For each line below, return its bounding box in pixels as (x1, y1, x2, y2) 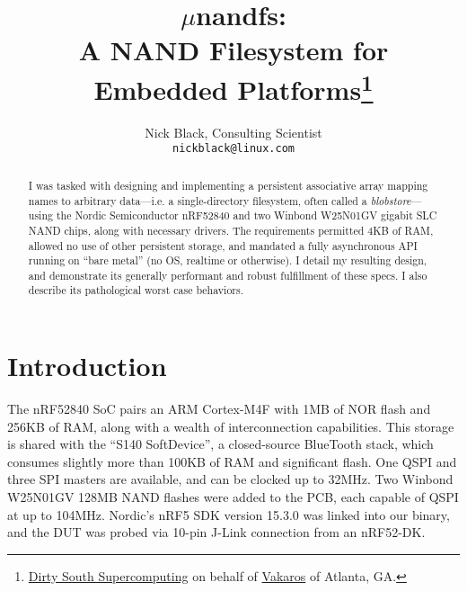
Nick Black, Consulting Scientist (145, 122, 322, 141)
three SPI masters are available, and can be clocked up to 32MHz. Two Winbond (7, 470, 454, 488)
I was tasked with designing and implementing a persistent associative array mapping (28, 177, 428, 193)
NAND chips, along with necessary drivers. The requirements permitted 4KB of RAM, (28, 222, 434, 237)
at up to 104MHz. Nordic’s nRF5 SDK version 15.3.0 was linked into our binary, (7, 505, 450, 524)
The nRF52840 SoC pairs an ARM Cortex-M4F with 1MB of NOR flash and (7, 399, 431, 418)
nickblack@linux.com (172, 142, 295, 156)
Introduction (7, 347, 167, 384)
